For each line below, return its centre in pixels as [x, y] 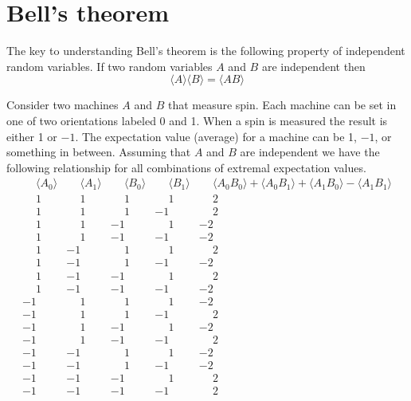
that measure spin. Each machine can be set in [282, 105]
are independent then [313, 66]
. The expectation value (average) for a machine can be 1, [216, 136]
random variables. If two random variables [110, 66]
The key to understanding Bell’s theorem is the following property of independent [206, 51]
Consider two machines [63, 105]
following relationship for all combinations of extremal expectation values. [186, 167]
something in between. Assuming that [99, 152]
